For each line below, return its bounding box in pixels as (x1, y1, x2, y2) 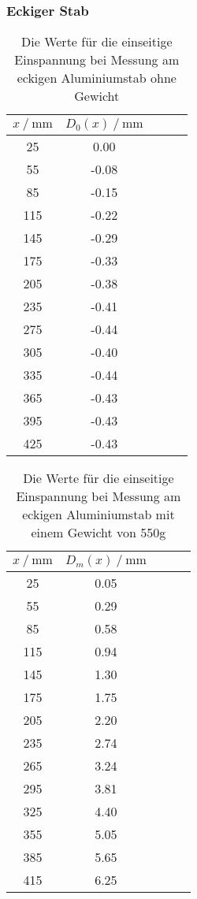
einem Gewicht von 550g (31, 523, 166, 542)
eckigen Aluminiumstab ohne (17, 69, 177, 87)
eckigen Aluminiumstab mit (22, 505, 175, 524)
